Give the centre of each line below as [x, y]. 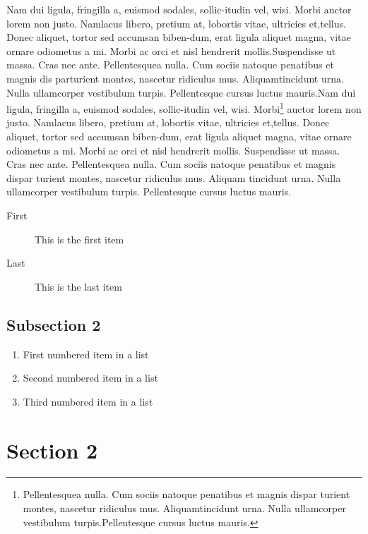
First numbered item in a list [86, 354]
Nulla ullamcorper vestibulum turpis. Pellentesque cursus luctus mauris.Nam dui [181, 92]
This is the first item [79, 239]
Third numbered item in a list [88, 401]
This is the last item [78, 286]
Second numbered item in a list [90, 378]
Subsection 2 [54, 324]
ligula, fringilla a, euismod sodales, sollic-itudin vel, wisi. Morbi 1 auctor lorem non [184, 108]
